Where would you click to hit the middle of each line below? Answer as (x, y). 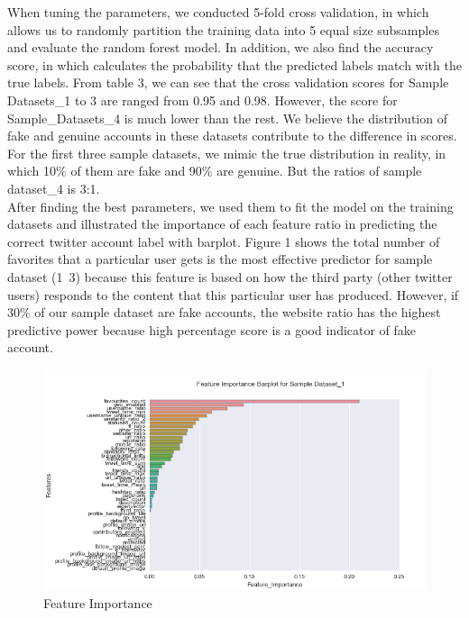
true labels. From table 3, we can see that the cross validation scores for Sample (228, 82)
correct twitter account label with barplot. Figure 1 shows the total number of (224, 241)
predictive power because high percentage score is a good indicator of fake (212, 329)
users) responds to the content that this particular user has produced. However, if (233, 294)
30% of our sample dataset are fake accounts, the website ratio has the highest (224, 312)
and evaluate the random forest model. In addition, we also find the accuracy (221, 47)
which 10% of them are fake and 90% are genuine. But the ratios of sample (215, 171)
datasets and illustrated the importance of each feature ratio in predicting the (222, 224)
